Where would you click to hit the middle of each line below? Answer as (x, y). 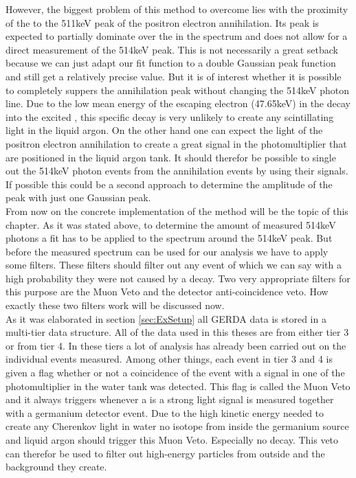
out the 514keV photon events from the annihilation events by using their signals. (177, 171)
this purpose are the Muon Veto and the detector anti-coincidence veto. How (167, 292)
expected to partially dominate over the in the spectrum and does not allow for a (177, 36)
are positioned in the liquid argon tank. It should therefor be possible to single (171, 157)
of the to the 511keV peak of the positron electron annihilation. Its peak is (163, 22)
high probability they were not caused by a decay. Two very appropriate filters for (178, 278)
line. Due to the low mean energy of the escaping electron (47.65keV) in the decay (178, 103)
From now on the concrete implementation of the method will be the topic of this (177, 210)
